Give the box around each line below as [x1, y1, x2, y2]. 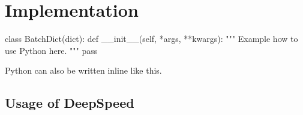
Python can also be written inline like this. [5, 64, 162, 77]
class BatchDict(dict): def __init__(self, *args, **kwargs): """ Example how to [5, 32, 298, 45]
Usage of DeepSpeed [5, 93, 134, 112]
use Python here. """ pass [5, 44, 98, 56]
